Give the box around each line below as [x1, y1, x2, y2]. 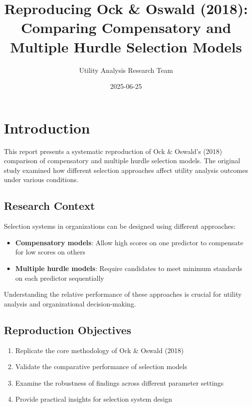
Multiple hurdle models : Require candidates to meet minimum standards [15, 263, 242, 273]
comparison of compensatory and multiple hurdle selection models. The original [4, 155, 240, 166]
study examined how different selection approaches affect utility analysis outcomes [4, 165, 248, 175]
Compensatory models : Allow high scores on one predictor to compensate [15, 237, 244, 247]
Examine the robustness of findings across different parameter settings [15, 377, 224, 388]
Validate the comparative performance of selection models [15, 361, 187, 372]
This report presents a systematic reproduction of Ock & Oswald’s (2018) [4, 146, 222, 156]
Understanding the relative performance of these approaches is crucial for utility [4, 289, 242, 299]
